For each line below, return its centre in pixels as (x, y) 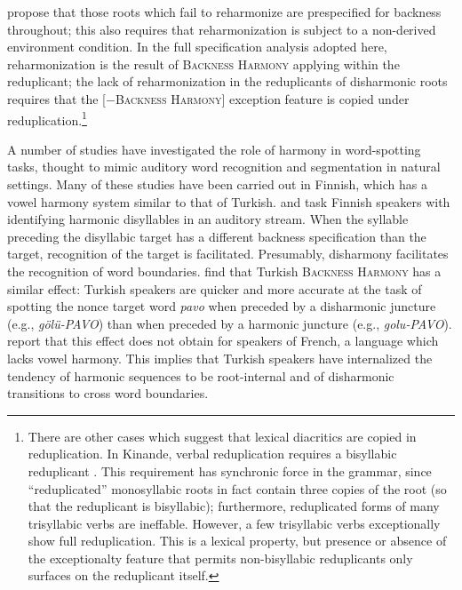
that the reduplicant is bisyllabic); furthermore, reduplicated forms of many (234, 506)
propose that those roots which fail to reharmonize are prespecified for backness (224, 12)
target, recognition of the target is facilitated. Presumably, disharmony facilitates (228, 254)
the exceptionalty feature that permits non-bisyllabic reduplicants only (220, 558)
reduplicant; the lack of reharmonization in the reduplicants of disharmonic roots (227, 81)
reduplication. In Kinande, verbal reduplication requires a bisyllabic (212, 454)
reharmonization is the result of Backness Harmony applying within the (203, 64)
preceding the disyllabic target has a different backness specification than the (217, 236)
